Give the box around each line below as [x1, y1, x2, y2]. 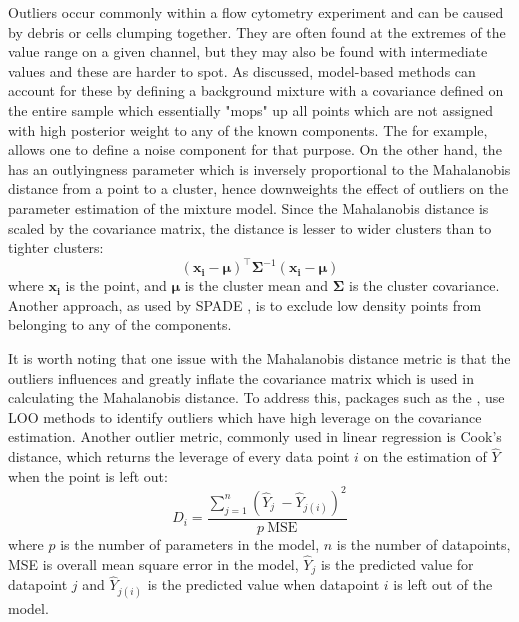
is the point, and [65, 275, 167, 296]
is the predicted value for [320, 553, 474, 574]
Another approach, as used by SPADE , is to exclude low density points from [8, 294, 482, 315]
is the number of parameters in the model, [60, 533, 320, 554]
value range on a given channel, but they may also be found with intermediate [8, 41, 488, 62]
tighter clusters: [8, 237, 104, 258]
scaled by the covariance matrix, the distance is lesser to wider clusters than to [8, 217, 492, 238]
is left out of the [393, 574, 493, 595]
